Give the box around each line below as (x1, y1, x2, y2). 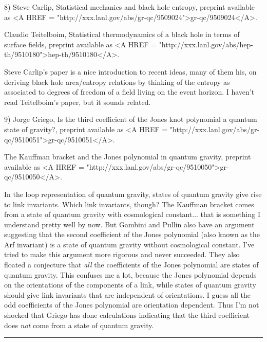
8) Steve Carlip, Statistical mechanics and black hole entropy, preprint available (4, 2, 255, 12)
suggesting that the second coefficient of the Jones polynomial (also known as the (4, 229, 260, 240)
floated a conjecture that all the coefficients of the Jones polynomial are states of (4, 259, 259, 270)
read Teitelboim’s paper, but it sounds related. (4, 96, 151, 107)
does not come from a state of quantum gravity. (4, 319, 154, 330)
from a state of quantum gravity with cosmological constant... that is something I (4, 209, 261, 220)
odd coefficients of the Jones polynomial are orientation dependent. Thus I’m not (4, 299, 259, 310)
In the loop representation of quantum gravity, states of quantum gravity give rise (4, 188, 262, 199)
